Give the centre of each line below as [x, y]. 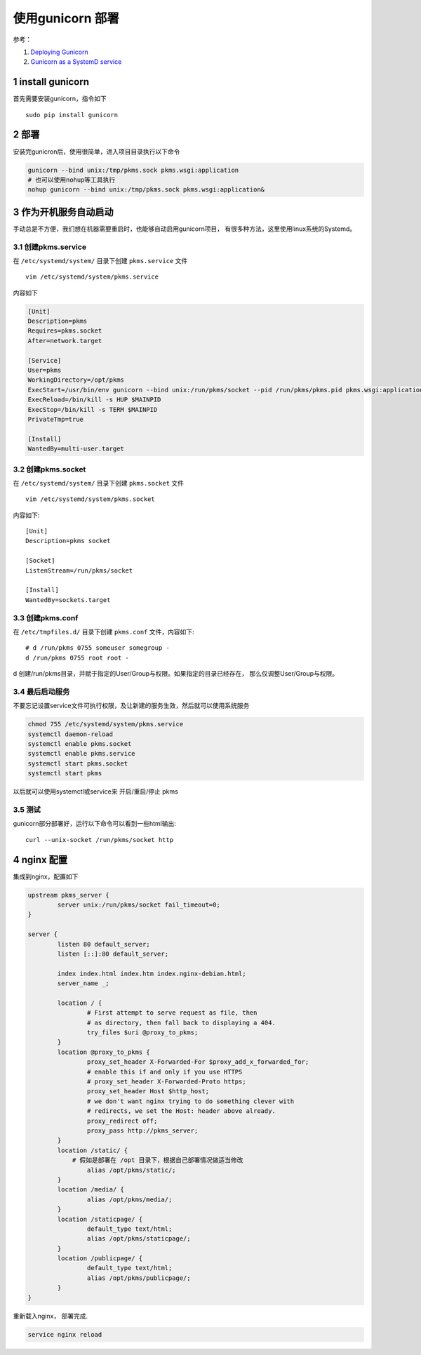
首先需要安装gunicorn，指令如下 [60, 99]
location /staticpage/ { [100, 1219]
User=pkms [45, 371]
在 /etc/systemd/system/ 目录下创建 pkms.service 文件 [100, 260]
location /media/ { [91, 1190]
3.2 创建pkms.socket [49, 469]
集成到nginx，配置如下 [46, 876]
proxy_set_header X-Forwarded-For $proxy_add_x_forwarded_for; [198, 1062]
